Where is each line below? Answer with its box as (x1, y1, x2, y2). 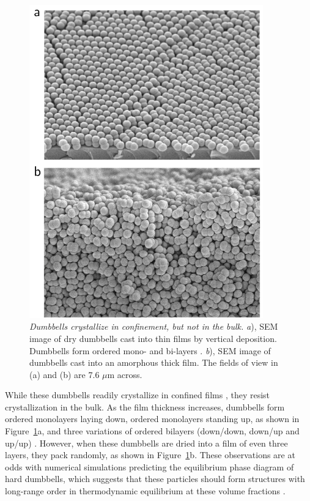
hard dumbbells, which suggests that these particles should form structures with (5, 472, 305, 485)
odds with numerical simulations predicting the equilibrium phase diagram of (5, 460, 294, 473)
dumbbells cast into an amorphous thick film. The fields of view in (29, 356, 278, 369)
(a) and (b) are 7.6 (29, 368, 100, 380)
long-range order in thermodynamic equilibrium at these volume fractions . (5, 484, 286, 497)
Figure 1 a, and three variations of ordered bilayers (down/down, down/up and (5, 425, 300, 437)
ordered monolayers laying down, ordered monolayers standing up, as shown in (5, 412, 300, 425)
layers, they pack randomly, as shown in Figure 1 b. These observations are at (5, 448, 295, 461)
